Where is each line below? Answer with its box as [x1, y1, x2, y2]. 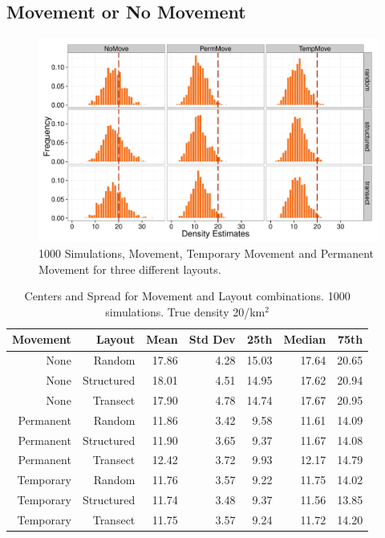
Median [283, 331, 326, 348]
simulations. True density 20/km [105, 303, 265, 320]
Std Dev [188, 331, 236, 348]
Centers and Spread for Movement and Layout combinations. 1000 [24, 287, 351, 304]
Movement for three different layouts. [38, 260, 221, 277]
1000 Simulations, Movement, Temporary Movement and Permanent [38, 245, 375, 262]
